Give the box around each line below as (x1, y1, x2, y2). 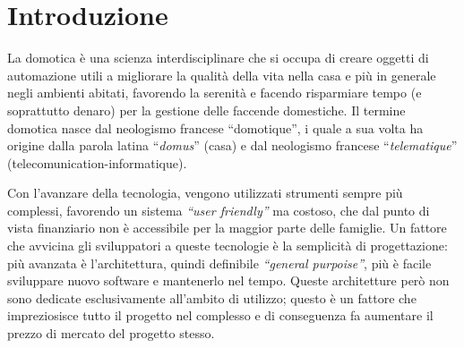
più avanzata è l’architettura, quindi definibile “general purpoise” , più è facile (7, 253, 432, 272)
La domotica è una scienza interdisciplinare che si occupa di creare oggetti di (7, 48, 429, 67)
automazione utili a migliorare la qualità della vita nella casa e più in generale (7, 65, 436, 84)
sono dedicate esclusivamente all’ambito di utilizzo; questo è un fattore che (7, 288, 417, 307)
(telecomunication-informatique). (7, 153, 187, 172)
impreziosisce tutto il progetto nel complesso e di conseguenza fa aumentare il (7, 306, 434, 325)
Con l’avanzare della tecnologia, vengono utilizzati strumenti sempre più (7, 183, 403, 202)
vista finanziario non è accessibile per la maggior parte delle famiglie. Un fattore (7, 218, 447, 237)
